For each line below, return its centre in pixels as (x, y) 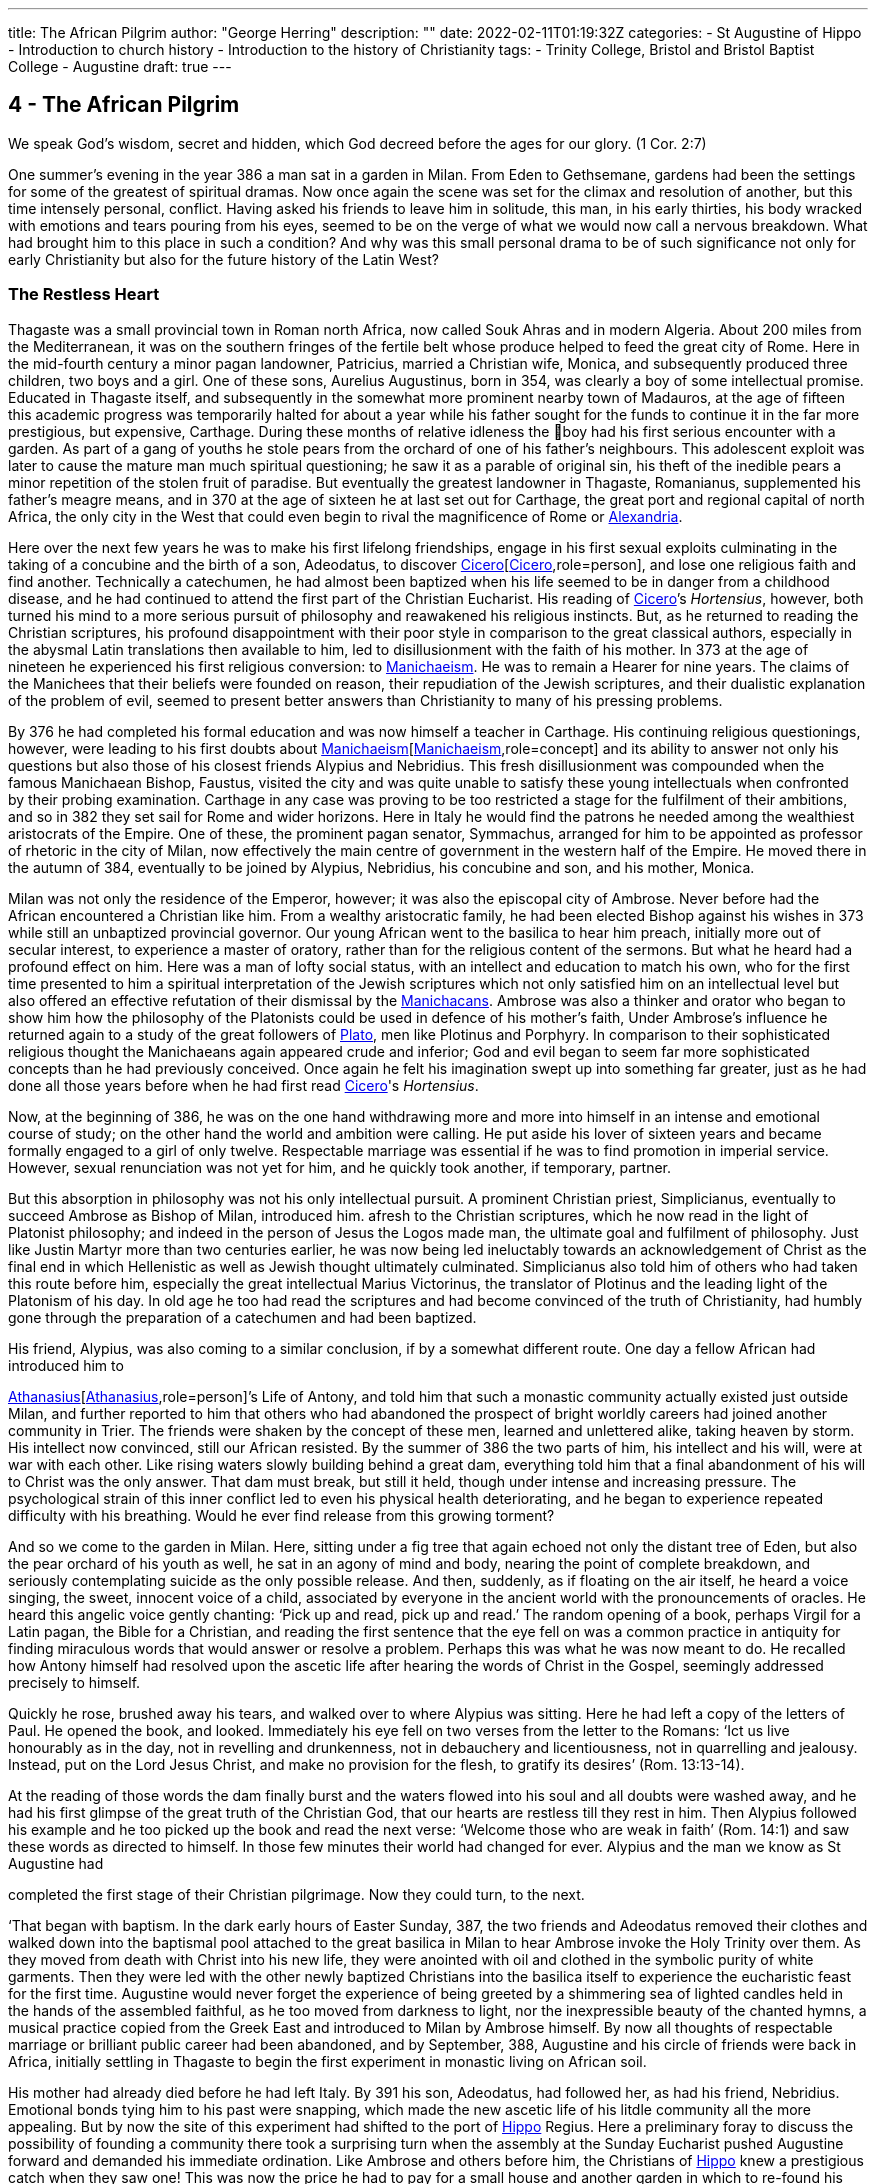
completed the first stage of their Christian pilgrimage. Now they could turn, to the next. (296, 1894)
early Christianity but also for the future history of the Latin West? (223, 259)
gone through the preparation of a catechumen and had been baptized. (242, 1317)
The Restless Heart (84, 294)
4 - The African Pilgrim (124, 105)
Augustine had (56, 1863)
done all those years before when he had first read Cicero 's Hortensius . (243, 1085)
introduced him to (66, 1365)
